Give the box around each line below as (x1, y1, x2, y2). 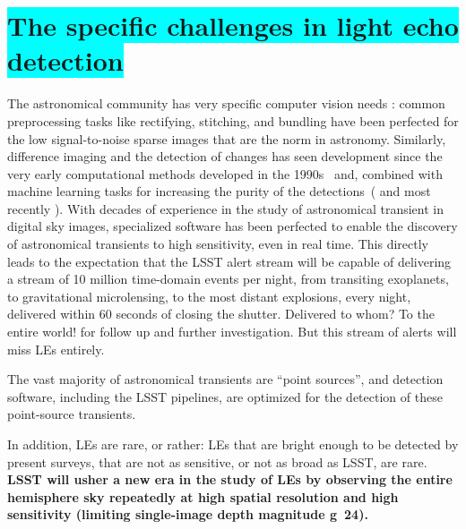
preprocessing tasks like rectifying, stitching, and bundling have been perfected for (7, 111, 459, 130)
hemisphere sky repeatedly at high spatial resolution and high (7, 487, 399, 506)
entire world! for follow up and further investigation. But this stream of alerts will (7, 322, 457, 341)
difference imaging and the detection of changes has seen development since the (7, 147, 443, 166)
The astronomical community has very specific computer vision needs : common (7, 94, 445, 113)
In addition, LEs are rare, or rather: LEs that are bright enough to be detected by (7, 435, 459, 453)
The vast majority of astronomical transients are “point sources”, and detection (7, 370, 444, 388)
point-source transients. (7, 405, 136, 423)
